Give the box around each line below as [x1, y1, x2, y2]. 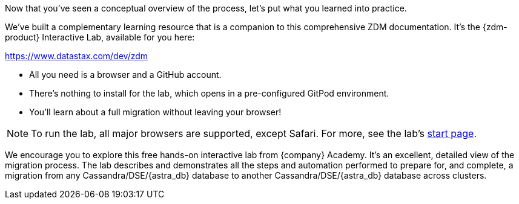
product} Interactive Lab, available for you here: [5, 32, 195, 42]
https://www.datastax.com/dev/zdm [5, 51, 148, 61]
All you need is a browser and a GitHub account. [29, 69, 222, 80]
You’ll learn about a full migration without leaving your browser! [29, 107, 282, 117]
